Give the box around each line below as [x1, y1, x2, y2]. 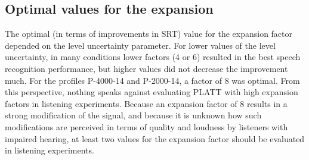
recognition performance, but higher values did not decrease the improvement [5, 62, 288, 74]
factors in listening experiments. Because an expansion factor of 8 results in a [5, 97, 288, 109]
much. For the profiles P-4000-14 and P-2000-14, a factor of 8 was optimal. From [5, 74, 300, 86]
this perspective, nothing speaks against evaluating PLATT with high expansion [5, 86, 298, 98]
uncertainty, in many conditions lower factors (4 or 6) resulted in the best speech [5, 51, 301, 63]
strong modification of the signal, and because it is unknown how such [5, 109, 262, 121]
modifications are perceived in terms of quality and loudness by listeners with [5, 120, 288, 133]
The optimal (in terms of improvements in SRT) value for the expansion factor [5, 27, 293, 40]
